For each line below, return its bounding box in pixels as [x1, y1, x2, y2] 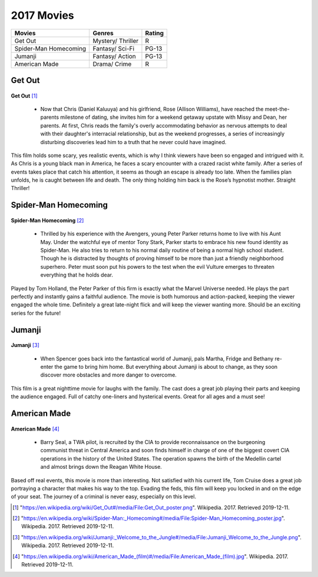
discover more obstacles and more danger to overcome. [40, 371, 177, 379]
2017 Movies [11, 9, 74, 22]
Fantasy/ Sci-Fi [92, 44, 135, 52]
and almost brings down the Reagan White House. [40, 463, 162, 471]
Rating [145, 29, 164, 37]
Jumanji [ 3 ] [11, 342, 39, 349]
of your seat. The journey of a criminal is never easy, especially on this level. [11, 493, 197, 500]
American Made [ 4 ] [11, 425, 60, 432]
